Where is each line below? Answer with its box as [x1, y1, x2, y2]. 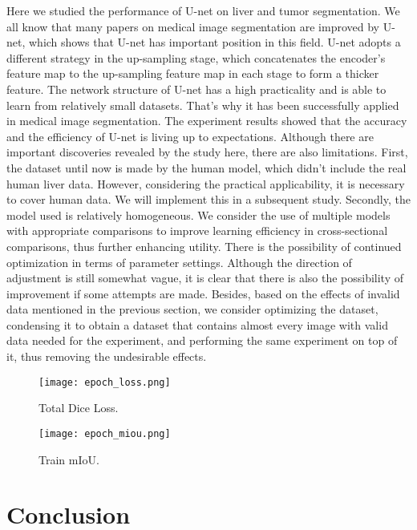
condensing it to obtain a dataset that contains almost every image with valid [6, 316, 388, 333]
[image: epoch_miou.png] [38, 427, 171, 439]
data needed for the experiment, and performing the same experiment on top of [6, 332, 398, 349]
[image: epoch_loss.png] [38, 376, 171, 388]
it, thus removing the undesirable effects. [6, 348, 207, 365]
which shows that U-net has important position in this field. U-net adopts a [28, 34, 401, 51]
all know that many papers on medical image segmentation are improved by [6, 18, 379, 34]
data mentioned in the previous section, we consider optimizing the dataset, [6, 301, 379, 318]
